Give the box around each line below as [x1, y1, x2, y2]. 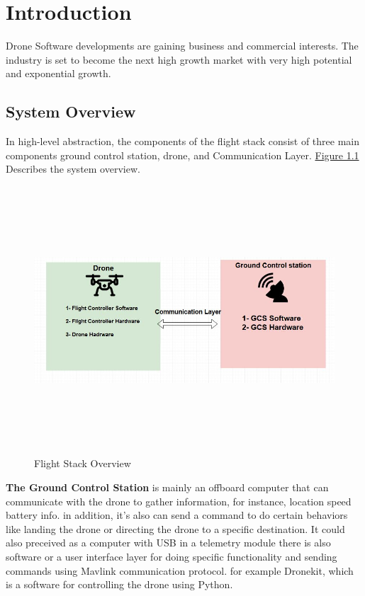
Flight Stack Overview [34, 456, 131, 471]
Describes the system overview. [6, 161, 140, 176]
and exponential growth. [6, 66, 111, 81]
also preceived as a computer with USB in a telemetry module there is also [6, 535, 331, 550]
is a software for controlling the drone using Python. [6, 577, 233, 592]
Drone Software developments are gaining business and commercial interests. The [6, 38, 359, 53]
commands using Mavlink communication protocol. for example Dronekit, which [6, 563, 354, 578]
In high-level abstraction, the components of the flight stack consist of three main [6, 134, 359, 149]
